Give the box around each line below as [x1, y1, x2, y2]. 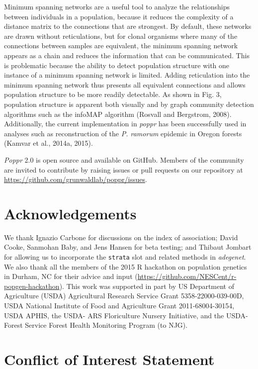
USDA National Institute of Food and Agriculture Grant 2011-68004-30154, [4, 300, 235, 311]
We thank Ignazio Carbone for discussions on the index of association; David [4, 232, 238, 242]
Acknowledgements [4, 203, 137, 223]
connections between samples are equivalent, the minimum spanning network [4, 40, 238, 51]
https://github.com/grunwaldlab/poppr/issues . [4, 174, 147, 184]
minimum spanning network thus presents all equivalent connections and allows [4, 79, 246, 90]
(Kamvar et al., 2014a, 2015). [4, 138, 93, 148]
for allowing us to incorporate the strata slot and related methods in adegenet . [4, 252, 246, 262]
